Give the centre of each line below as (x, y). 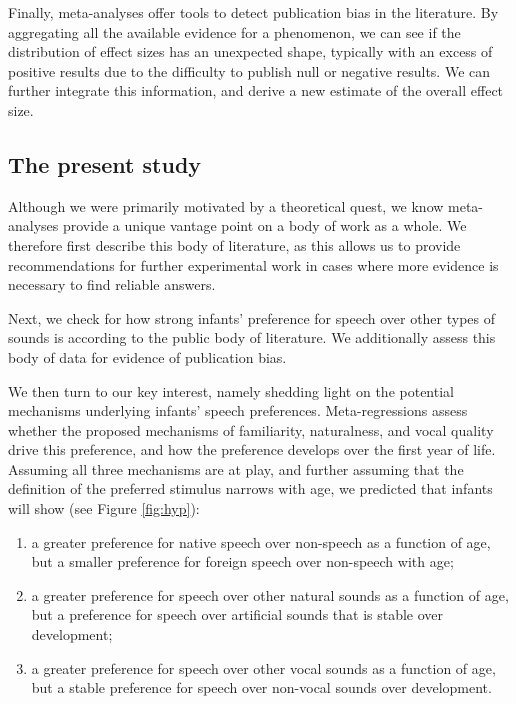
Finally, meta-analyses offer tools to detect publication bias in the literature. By (253, 12)
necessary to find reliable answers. (112, 284)
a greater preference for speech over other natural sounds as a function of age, (270, 594)
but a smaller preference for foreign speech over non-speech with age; (242, 561)
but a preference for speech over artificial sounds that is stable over (237, 614)
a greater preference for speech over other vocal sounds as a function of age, (263, 667)
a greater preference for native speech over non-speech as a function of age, (261, 541)
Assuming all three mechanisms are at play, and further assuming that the (236, 468)
